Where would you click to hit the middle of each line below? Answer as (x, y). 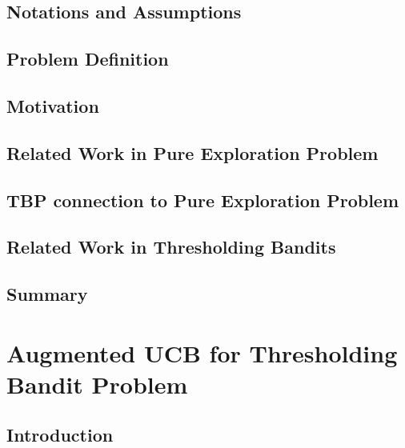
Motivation (53, 105)
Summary (47, 294)
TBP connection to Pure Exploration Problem (203, 200)
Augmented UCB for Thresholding (202, 352)
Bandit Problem (97, 384)
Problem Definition (88, 59)
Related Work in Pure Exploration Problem (192, 152)
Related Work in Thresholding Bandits (171, 247)
